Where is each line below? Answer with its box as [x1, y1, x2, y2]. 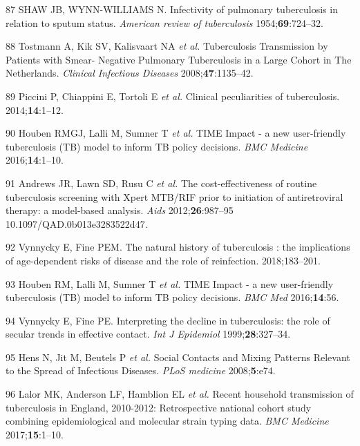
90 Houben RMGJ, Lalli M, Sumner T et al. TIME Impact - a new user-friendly [6, 126, 346, 140]
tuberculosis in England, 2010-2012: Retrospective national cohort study [6, 400, 312, 414]
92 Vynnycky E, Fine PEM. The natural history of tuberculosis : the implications [6, 240, 350, 254]
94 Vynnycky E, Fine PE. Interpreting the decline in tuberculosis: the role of [6, 313, 330, 327]
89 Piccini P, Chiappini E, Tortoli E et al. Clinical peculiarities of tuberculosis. [6, 88, 340, 103]
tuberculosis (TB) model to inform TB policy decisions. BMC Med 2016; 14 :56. [6, 290, 339, 304]
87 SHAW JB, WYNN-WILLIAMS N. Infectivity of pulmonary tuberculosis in [6, 2, 338, 16]
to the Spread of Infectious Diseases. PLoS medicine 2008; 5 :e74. [6, 363, 276, 378]
